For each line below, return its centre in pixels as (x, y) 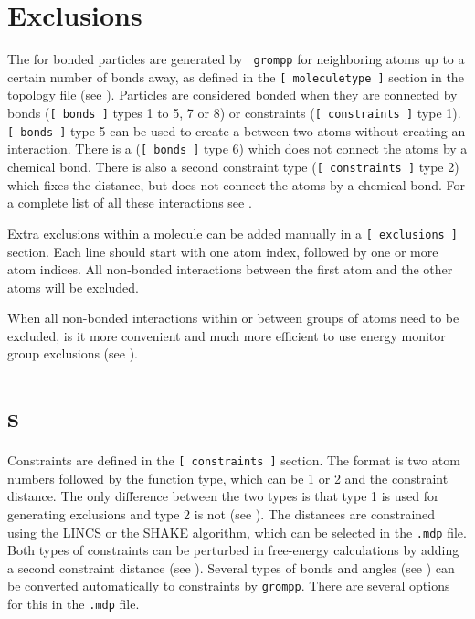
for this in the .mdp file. (74, 604)
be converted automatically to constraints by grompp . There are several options (229, 586)
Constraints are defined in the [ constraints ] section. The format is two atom (234, 460)
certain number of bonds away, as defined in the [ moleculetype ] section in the (236, 76)
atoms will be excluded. (73, 287)
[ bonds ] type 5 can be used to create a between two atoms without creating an (237, 130)
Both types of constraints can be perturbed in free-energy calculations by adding (233, 550)
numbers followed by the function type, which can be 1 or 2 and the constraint (228, 478)
